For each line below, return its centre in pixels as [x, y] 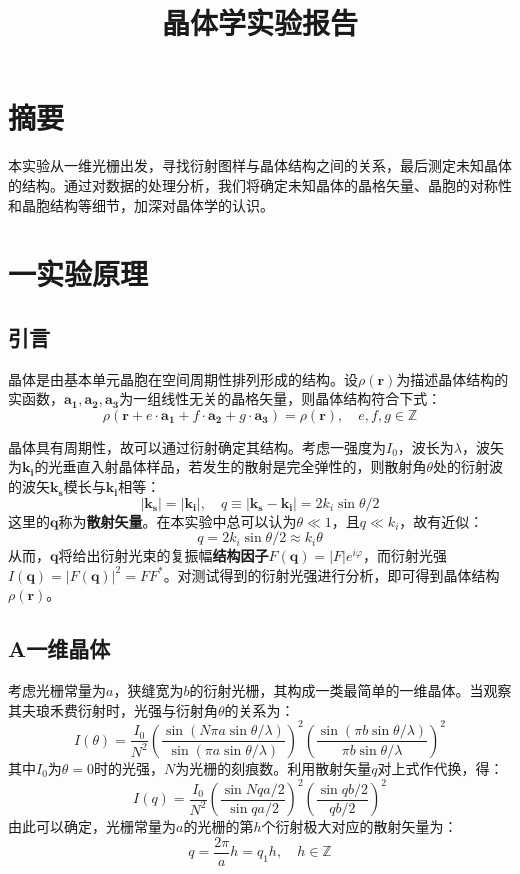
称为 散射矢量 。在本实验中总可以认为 [177, 520]
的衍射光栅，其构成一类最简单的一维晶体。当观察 [350, 690]
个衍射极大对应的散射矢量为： [359, 826]
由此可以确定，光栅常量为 [92, 826]
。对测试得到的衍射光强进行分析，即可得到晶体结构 [331, 574]
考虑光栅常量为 [57, 690]
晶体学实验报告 [259, 22]
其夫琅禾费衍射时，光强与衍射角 [113, 709]
